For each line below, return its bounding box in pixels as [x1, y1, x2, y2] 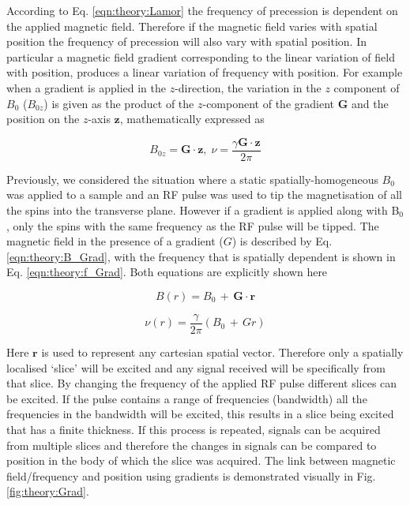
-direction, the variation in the [175, 79, 322, 95]
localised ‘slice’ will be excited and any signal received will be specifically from [6, 359, 386, 376]
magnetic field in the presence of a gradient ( [6, 233, 224, 249]
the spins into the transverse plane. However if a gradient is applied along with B [6, 202, 400, 218]
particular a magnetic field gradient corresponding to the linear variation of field [6, 48, 395, 65]
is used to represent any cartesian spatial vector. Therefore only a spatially [41, 344, 404, 361]
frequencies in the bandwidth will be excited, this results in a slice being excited [6, 406, 394, 422]
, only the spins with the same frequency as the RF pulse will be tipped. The [6, 217, 379, 234]
